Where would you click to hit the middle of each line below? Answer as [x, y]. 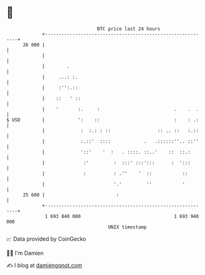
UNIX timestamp [127, 227]
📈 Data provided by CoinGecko [46, 239]
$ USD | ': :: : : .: [103, 120]
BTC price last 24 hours [129, 29]
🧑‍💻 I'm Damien [25, 253]
